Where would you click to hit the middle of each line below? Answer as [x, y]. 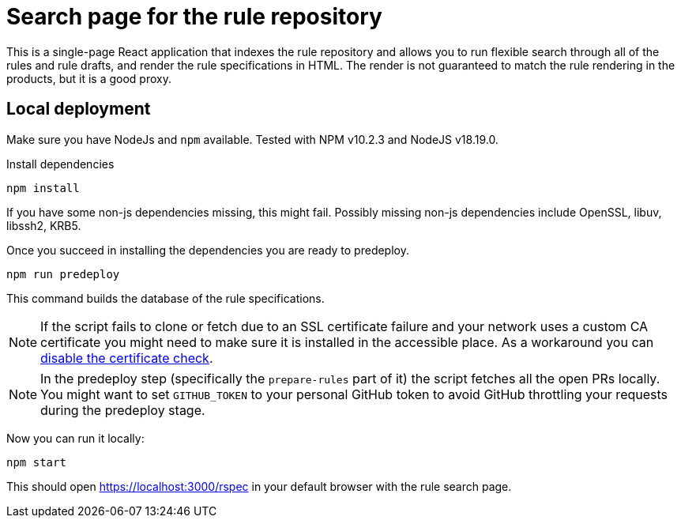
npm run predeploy [63, 274]
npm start [36, 462]
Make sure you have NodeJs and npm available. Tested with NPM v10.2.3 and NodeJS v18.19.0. [252, 139]
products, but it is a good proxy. [89, 78]
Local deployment [79, 109]
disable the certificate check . [127, 358]
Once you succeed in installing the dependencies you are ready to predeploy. [208, 250]
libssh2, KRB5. [44, 225]
